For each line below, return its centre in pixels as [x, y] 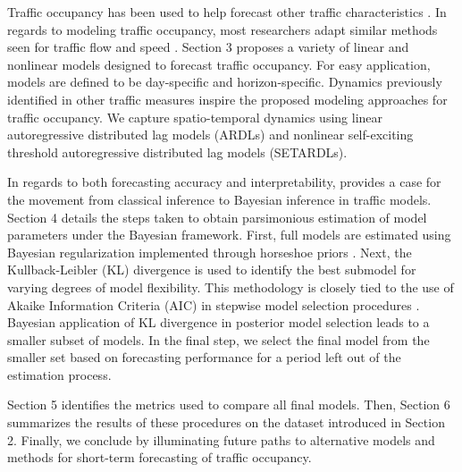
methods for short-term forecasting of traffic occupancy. [160, 457]
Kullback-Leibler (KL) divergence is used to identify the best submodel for [212, 270]
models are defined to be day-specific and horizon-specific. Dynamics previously [225, 82]
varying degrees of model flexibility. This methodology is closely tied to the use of [231, 287]
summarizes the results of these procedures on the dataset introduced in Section [226, 422]
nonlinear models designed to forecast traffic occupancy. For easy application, [219, 64]
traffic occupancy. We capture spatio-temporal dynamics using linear [195, 117]
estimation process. [59, 374]
